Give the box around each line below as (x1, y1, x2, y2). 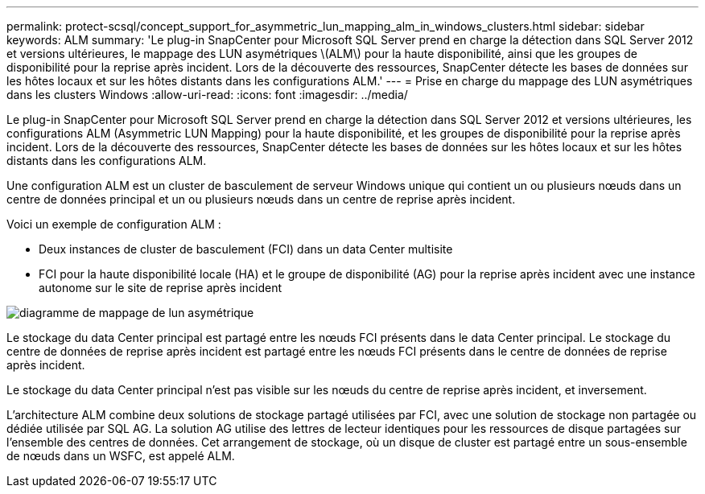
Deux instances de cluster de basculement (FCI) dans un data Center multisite (39, 242, 453, 256)
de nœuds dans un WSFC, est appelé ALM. (6, 449, 235, 463)
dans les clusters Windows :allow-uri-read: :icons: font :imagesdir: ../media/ (6, 88, 408, 101)
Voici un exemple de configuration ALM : (6, 217, 221, 231)
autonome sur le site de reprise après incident (39, 281, 282, 294)
